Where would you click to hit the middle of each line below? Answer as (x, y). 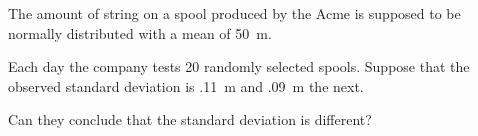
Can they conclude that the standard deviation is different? (190, 119)
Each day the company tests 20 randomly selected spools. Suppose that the (239, 66)
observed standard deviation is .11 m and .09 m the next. (186, 85)
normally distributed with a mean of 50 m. (140, 32)
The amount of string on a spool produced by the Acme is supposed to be (234, 13)
